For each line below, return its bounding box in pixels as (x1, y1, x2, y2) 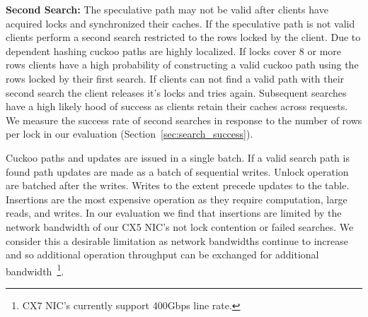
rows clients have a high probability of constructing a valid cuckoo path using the (6, 57, 359, 72)
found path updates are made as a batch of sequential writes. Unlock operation (6, 164, 349, 179)
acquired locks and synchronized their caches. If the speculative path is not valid (6, 16, 355, 30)
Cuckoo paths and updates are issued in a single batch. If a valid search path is (6, 150, 350, 165)
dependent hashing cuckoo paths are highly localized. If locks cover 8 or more (6, 43, 342, 58)
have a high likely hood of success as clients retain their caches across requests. (6, 99, 348, 114)
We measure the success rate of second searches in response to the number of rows (6, 112, 362, 127)
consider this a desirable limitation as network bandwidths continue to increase (6, 233, 349, 248)
